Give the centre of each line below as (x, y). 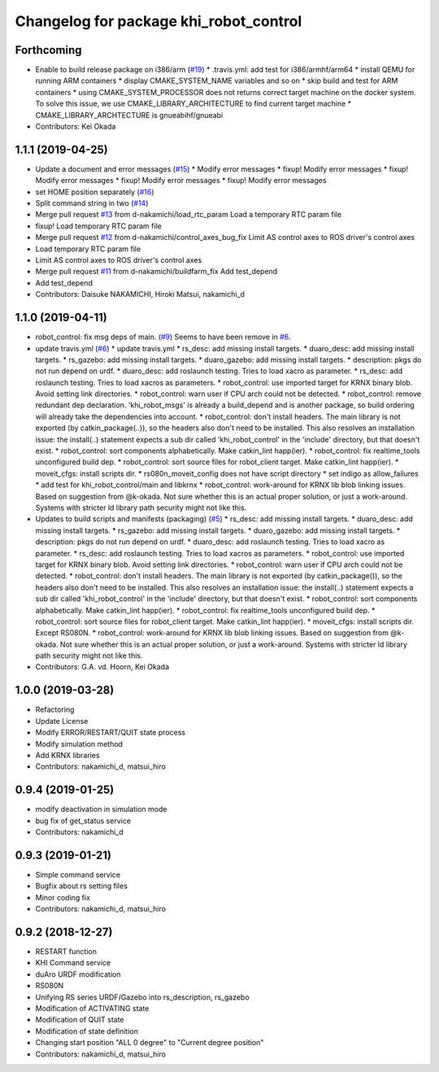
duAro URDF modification (78, 974)
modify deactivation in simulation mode (101, 809)
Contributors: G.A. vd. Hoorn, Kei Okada (102, 667)
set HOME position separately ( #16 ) (95, 192)
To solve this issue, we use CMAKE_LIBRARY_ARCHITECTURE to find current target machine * (193, 104)
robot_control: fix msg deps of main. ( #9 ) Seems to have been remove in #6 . (163, 337)
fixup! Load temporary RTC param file (98, 226)
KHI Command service (73, 963)
